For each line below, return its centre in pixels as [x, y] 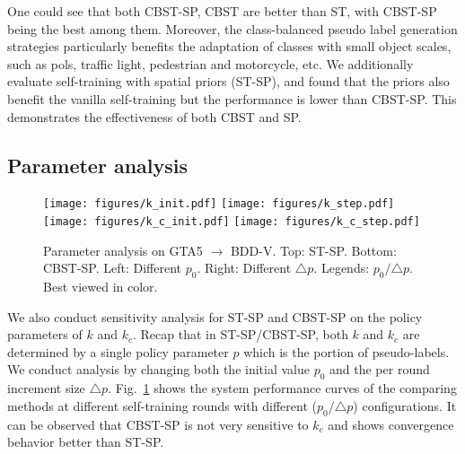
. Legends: [342, 268]
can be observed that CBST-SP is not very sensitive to [158, 424]
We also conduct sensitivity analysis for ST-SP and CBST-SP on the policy [215, 316]
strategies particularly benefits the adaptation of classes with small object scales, [229, 46]
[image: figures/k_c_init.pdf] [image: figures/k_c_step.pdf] [232, 222]
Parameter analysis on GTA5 [123, 250]
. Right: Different [244, 268]
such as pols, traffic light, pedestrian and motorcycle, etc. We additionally [211, 63]
